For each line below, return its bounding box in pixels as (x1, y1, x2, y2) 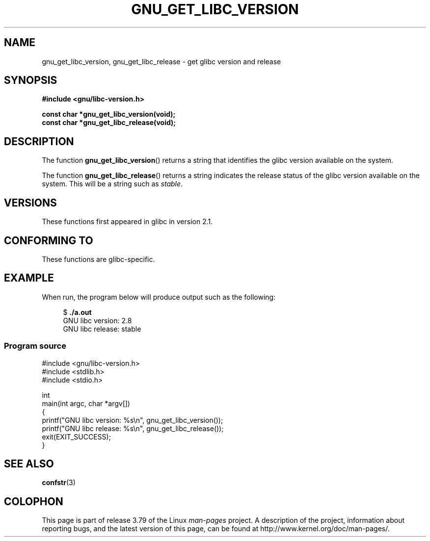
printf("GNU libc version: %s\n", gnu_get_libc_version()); (42, 415, 223, 424)
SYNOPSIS (4, 74, 57, 87)
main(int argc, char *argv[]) (42, 399, 130, 408)
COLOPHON (4, 495, 63, 508)
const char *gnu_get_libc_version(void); (42, 110, 176, 119)
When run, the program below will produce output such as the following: (42, 292, 276, 301)
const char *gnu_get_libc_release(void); (42, 118, 176, 127)
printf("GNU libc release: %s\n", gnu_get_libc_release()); (42, 424, 224, 433)
